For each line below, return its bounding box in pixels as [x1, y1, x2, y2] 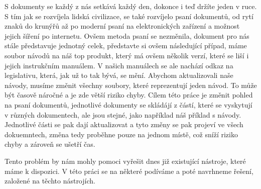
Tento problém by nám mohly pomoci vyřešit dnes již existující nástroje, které [5, 155, 246, 166]
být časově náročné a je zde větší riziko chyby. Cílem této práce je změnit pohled [5, 89, 253, 100]
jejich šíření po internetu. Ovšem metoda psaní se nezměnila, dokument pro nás [5, 30, 249, 41]
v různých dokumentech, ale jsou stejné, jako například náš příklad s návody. [5, 109, 241, 120]
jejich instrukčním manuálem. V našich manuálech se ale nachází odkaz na [5, 60, 233, 70]
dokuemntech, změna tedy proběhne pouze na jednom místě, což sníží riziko [5, 129, 238, 139]
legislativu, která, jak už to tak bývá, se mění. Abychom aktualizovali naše [5, 70, 233, 80]
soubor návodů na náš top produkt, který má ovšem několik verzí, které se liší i [5, 50, 249, 60]
